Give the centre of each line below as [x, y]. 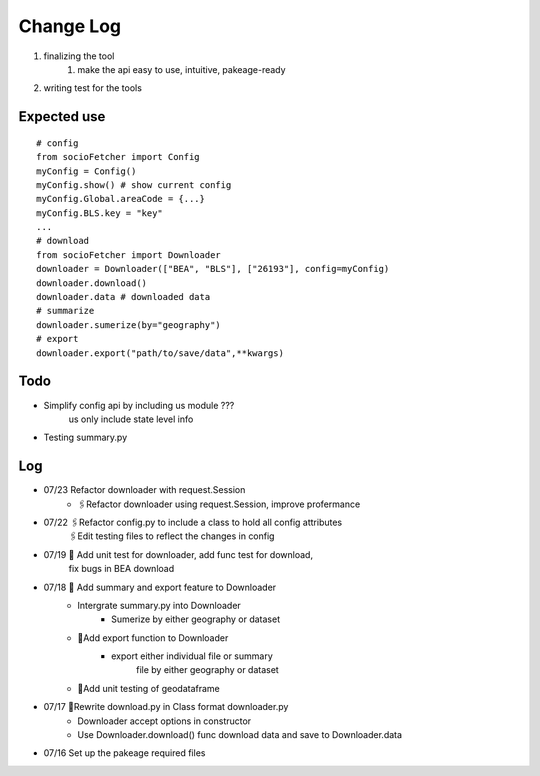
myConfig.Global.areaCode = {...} [120, 199]
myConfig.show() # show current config [134, 184]
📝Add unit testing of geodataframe [148, 688]
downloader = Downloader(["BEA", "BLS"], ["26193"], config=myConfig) [213, 269]
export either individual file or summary [192, 656]
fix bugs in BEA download [121, 569]
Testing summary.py [85, 437]
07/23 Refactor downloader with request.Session [144, 490]
